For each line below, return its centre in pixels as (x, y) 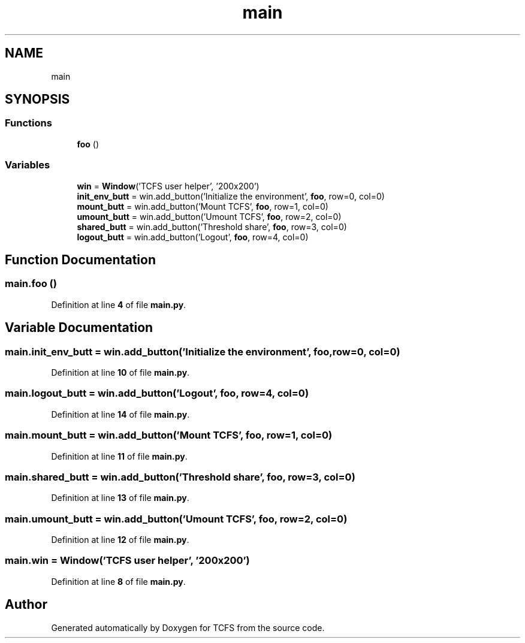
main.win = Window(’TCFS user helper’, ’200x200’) (127, 561)
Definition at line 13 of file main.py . (120, 498)
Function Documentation (80, 259)
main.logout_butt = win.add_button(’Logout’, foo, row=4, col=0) (157, 393)
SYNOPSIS (37, 99)
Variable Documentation (79, 328)
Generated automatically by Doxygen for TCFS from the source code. (188, 627)
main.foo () (31, 284)
